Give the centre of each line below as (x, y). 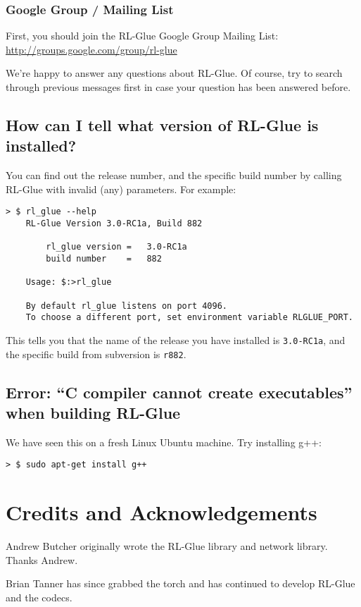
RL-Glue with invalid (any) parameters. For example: (121, 189)
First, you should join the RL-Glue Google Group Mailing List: (142, 36)
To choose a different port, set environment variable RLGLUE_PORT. (189, 318)
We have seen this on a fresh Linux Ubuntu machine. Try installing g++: (164, 442)
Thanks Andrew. (42, 559)
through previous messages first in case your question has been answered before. (178, 87)
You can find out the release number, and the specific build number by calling (174, 175)
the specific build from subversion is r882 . (96, 354)
